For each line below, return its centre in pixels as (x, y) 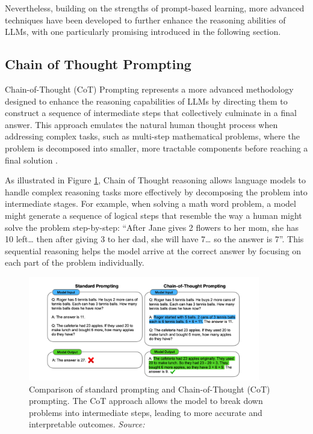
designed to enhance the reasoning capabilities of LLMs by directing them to (146, 101)
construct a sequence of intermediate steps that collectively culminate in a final (151, 113)
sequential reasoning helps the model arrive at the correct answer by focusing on (153, 250)
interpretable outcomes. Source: (87, 424)
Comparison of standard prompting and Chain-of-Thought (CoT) (150, 389)
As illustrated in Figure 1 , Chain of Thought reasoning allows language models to (156, 180)
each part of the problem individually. (75, 262)
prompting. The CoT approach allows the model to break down (146, 401)
